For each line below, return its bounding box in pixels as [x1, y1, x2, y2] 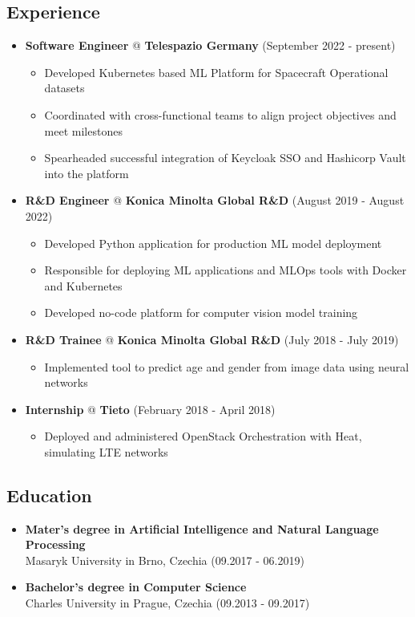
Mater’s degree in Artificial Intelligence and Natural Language [25, 520, 379, 537]
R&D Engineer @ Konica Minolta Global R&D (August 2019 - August [25, 192, 405, 209]
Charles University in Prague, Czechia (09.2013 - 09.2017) [25, 595, 310, 611]
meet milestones [44, 122, 123, 139]
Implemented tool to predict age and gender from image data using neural [44, 358, 409, 375]
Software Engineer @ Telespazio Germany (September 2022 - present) [25, 37, 396, 54]
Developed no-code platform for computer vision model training [44, 304, 358, 321]
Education [6, 482, 92, 507]
